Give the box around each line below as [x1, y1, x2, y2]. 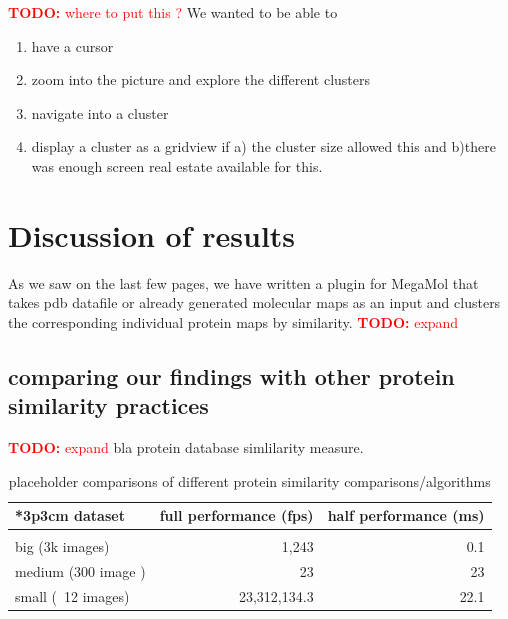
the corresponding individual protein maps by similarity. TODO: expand [8, 311, 459, 332]
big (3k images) [15, 536, 110, 557]
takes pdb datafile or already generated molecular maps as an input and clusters [8, 292, 501, 313]
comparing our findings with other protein [8, 360, 455, 391]
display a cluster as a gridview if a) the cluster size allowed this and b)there [31, 136, 496, 157]
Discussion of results [8, 214, 296, 255]
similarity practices [8, 390, 209, 421]
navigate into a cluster [31, 102, 169, 123]
